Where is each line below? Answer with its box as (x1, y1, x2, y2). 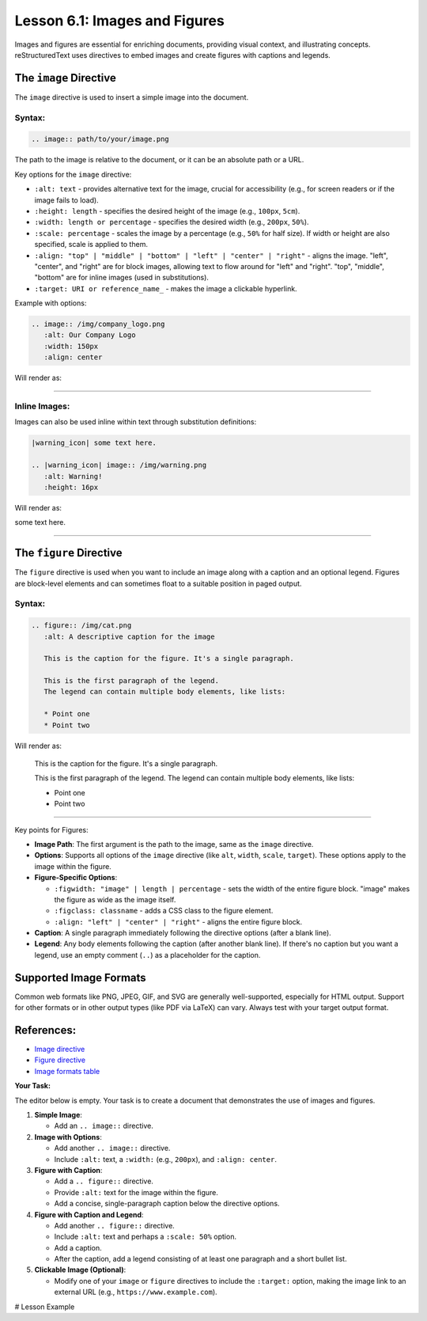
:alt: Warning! (43, 472, 103, 480)
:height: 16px (43, 483, 99, 492)
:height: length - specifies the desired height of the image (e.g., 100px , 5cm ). (34, 206, 300, 215)
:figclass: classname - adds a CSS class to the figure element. (54, 906, 274, 916)
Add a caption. (54, 1243, 102, 1252)
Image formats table (34, 1066, 100, 1076)
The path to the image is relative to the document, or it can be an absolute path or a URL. (14, 155, 304, 165)
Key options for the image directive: (14, 169, 132, 179)
